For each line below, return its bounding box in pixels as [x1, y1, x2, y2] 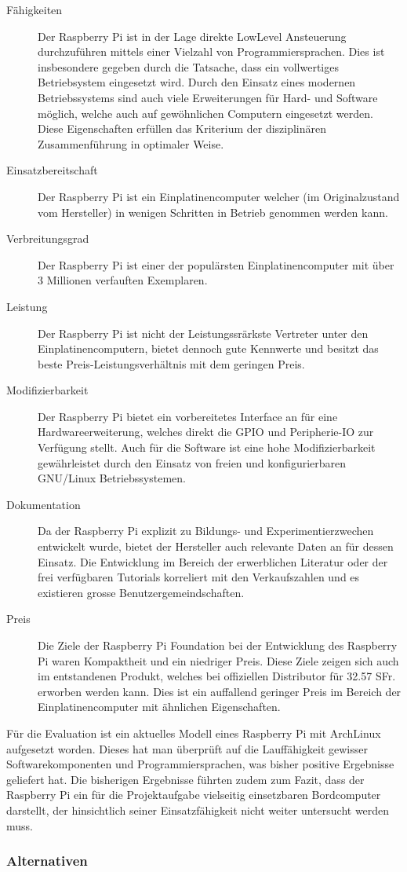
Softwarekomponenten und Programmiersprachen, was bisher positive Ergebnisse [6, 756, 394, 772]
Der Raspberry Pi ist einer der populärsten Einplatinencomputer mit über [38, 256, 394, 273]
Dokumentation [6, 496, 81, 512]
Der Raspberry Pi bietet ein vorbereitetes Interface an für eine [38, 408, 338, 424]
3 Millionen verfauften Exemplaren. [38, 272, 208, 288]
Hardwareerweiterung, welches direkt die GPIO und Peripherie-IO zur [38, 423, 374, 440]
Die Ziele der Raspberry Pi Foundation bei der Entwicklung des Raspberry [38, 637, 398, 653]
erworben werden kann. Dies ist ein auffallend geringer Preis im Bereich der [38, 683, 402, 699]
